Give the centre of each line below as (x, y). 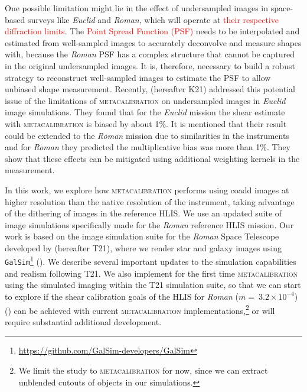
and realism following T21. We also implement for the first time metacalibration (151, 273)
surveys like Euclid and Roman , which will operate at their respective (153, 19)
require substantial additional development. (83, 321)
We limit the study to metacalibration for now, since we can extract (143, 370)
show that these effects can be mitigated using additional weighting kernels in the (152, 158)
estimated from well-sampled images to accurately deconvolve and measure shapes (153, 42)
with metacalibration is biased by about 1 (82, 123)
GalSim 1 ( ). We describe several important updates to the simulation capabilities (151, 261)
